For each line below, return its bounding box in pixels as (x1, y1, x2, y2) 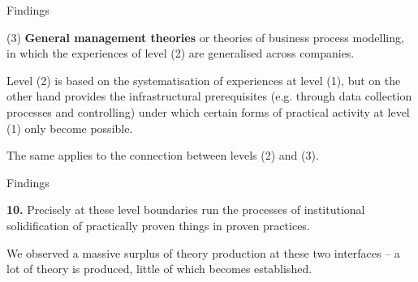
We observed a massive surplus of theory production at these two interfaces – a (6, 244, 400, 261)
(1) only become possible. (6, 119, 133, 136)
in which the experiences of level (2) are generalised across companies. (6, 45, 355, 62)
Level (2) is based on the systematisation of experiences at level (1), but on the (6, 71, 401, 88)
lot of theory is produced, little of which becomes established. (6, 260, 312, 277)
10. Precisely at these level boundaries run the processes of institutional (6, 201, 365, 218)
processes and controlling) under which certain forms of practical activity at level (6, 103, 410, 120)
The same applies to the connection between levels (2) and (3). (6, 147, 319, 164)
